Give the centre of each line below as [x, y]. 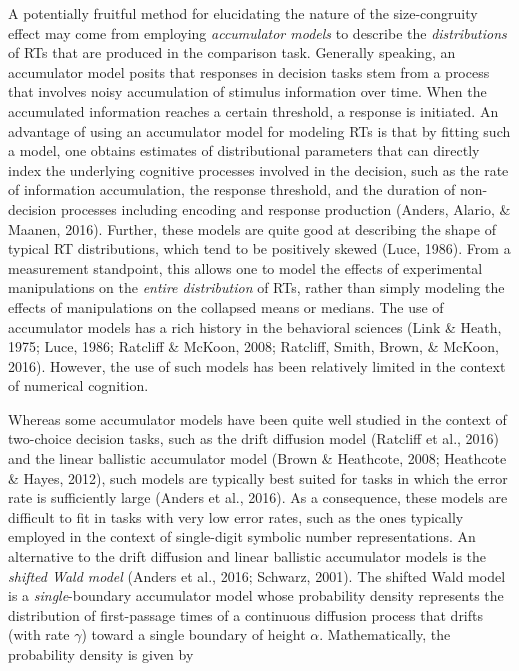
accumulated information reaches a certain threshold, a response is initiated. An [253, 110]
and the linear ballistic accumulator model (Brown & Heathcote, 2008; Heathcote [257, 458]
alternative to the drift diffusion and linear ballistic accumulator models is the [247, 556]
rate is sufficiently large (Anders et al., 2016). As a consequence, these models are [258, 497]
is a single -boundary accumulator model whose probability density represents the [256, 595]
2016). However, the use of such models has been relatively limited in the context [257, 365]
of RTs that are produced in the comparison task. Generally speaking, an [232, 52]
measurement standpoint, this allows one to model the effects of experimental [245, 267]
